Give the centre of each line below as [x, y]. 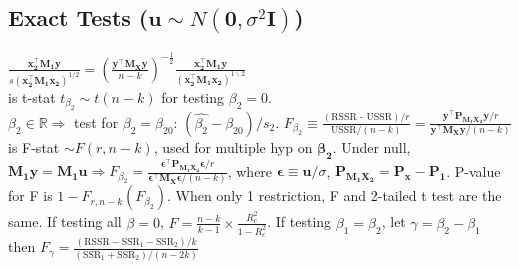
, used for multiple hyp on [233, 146]
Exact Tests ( [78, 17]
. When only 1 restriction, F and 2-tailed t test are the [334, 195]
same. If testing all [65, 221]
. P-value [473, 170]
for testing [193, 96]
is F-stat [34, 146]
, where [250, 170]
